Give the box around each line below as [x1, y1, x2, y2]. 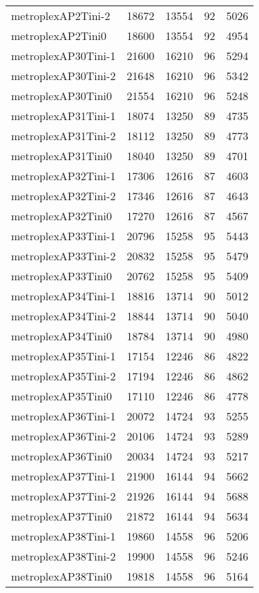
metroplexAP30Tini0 [11, 88, 113, 104]
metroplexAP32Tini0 [11, 208, 113, 224]
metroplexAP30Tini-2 [11, 68, 116, 84]
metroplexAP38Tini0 [11, 568, 113, 584]
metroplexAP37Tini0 [11, 508, 113, 524]
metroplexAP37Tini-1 [11, 468, 116, 484]
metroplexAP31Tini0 [11, 148, 113, 164]
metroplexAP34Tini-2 [11, 308, 116, 324]
